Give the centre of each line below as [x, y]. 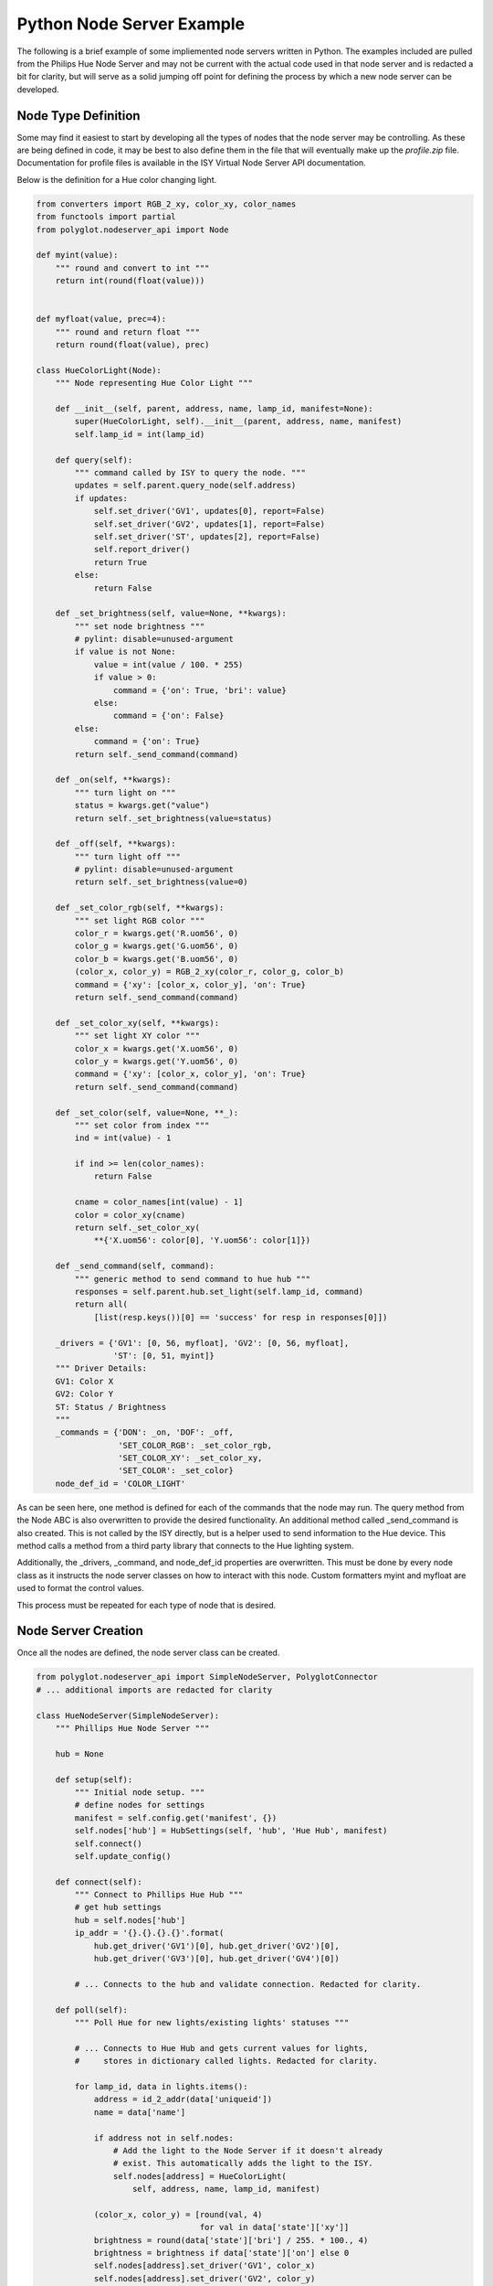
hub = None [79, 1754]
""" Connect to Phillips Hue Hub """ [159, 1895]
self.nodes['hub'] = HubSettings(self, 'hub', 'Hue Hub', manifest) [231, 1831]
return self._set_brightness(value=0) [161, 882]
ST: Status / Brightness [111, 1407]
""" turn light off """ [128, 856]
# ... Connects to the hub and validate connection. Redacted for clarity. [248, 1984]
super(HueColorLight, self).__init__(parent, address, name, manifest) [238, 422]
